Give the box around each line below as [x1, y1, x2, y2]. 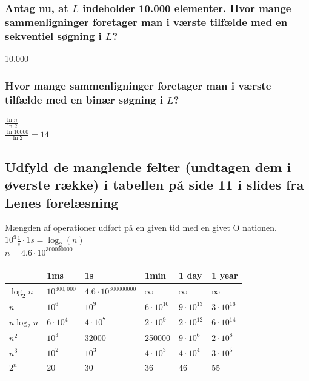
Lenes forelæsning [5, 193, 119, 211]
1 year [211, 268, 238, 281]
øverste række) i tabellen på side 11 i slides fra [5, 175, 304, 194]
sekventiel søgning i [5, 28, 102, 43]
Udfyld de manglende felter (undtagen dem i [5, 157, 291, 176]
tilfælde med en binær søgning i [5, 91, 163, 107]
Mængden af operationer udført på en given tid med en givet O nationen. [5, 221, 277, 234]
